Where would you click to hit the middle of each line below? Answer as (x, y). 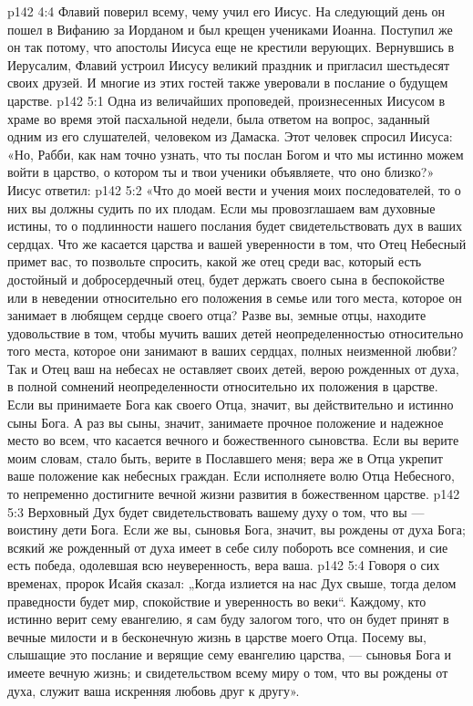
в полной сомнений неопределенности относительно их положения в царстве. (223, 386)
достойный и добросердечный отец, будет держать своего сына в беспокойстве (226, 279)
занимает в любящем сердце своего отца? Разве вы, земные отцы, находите (217, 315)
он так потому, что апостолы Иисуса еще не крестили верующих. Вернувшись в (231, 47)
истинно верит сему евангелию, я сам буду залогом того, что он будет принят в (228, 619)
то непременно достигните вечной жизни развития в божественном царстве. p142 (234, 494)
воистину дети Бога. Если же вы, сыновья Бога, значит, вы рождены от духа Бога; (236, 529)
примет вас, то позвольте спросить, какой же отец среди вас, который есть (215, 261)
